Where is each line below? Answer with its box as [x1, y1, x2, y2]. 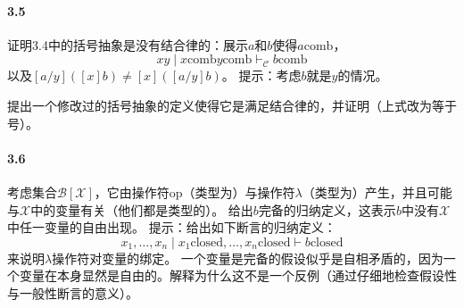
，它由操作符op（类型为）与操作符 [94, 182, 295, 201]
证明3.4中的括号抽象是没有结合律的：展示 [7, 35, 248, 54]
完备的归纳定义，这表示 [258, 200, 396, 219]
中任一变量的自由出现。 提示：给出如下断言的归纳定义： [7, 218, 336, 237]
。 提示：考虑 [221, 66, 302, 85]
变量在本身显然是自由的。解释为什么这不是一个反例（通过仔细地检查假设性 [19, 266, 457, 285]
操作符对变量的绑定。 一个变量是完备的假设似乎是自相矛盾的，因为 [52, 248, 443, 267]
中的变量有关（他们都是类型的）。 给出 [30, 200, 253, 219]
